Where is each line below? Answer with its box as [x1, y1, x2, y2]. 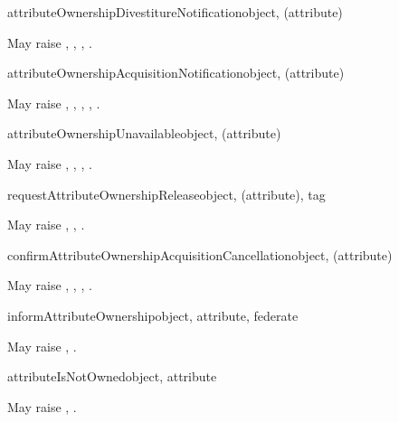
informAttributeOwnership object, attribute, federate [7, 305, 299, 324]
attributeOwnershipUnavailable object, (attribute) [7, 124, 281, 143]
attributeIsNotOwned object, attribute [7, 367, 217, 386]
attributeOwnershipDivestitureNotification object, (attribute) [7, 3, 343, 21]
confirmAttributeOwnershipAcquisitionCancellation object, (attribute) [7, 245, 393, 264]
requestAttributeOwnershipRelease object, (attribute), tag [7, 184, 326, 203]
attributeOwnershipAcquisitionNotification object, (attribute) [7, 63, 345, 82]
